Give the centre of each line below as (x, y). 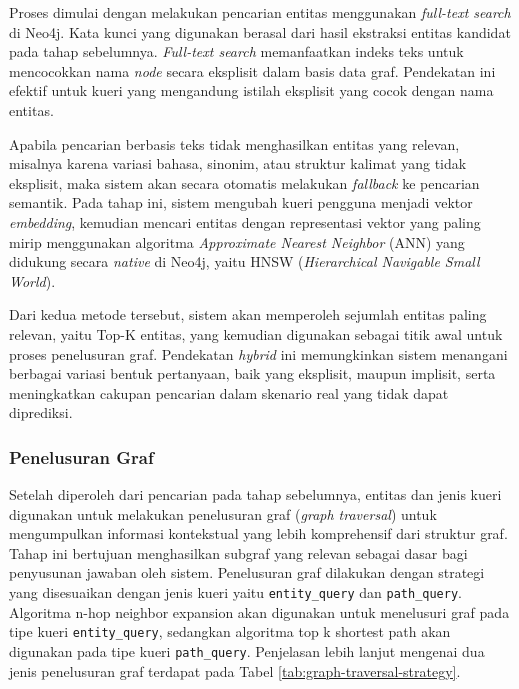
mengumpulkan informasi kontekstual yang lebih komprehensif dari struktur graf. (258, 533)
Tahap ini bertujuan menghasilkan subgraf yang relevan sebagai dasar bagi (238, 552)
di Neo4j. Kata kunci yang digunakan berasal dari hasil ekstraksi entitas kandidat (260, 31)
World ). (32, 280)
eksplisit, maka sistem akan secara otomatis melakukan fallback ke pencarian (244, 182)
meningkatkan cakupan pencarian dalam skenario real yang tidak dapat (229, 392)
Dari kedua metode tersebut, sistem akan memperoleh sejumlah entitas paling (248, 314)
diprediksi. (41, 412)
